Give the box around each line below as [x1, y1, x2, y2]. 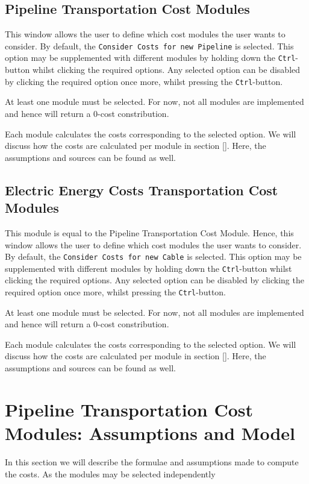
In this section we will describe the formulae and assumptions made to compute [5, 455, 299, 468]
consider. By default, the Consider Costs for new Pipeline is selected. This [5, 39, 294, 52]
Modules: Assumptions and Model [5, 421, 295, 445]
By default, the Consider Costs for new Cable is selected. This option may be [5, 250, 302, 263]
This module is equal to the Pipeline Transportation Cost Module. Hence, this [5, 226, 294, 239]
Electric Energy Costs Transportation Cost [5, 180, 278, 199]
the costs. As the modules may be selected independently [5, 467, 216, 480]
